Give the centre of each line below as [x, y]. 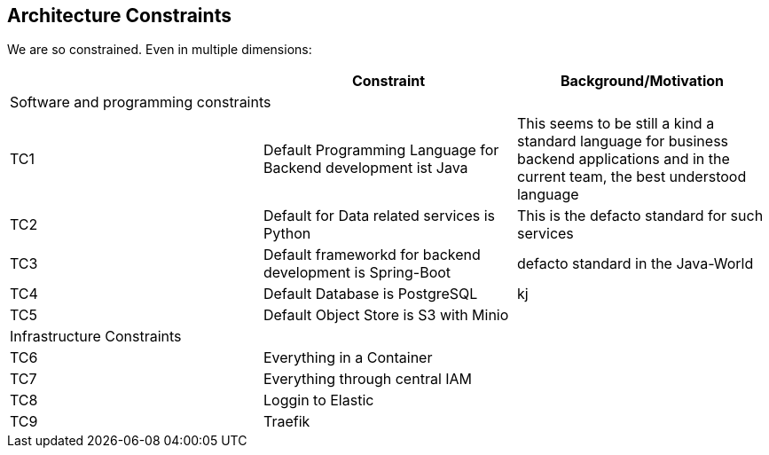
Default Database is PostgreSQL [370, 294]
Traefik [286, 422]
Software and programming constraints [141, 102]
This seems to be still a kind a [616, 124]
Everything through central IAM [368, 379]
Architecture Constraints [119, 16]
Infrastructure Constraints [96, 337]
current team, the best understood [632, 177]
